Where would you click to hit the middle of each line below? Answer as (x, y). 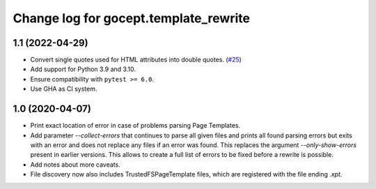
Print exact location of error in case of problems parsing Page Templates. (135, 126)
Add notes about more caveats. (76, 165)
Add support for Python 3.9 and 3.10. (83, 69)
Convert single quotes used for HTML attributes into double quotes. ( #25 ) (136, 60)
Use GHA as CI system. (64, 89)
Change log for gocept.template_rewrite (132, 18)
